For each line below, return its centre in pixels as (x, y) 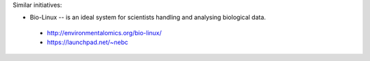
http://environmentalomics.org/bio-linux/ (104, 33)
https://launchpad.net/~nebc (88, 42)
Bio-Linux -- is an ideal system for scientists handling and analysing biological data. (148, 18)
